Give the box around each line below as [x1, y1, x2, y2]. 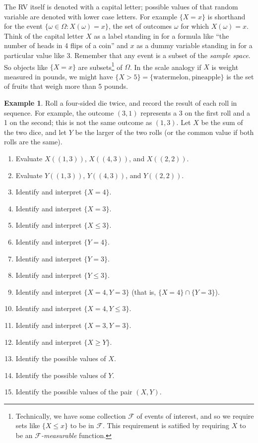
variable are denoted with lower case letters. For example [4, 11, 177, 21]
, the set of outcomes [108, 21, 172, 31]
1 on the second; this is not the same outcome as [4, 117, 152, 127]
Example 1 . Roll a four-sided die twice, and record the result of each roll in [4, 98, 237, 108]
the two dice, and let [4, 127, 66, 137]
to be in [70, 420, 94, 431]
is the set [226, 71, 254, 81]
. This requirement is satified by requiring [102, 420, 230, 431]
